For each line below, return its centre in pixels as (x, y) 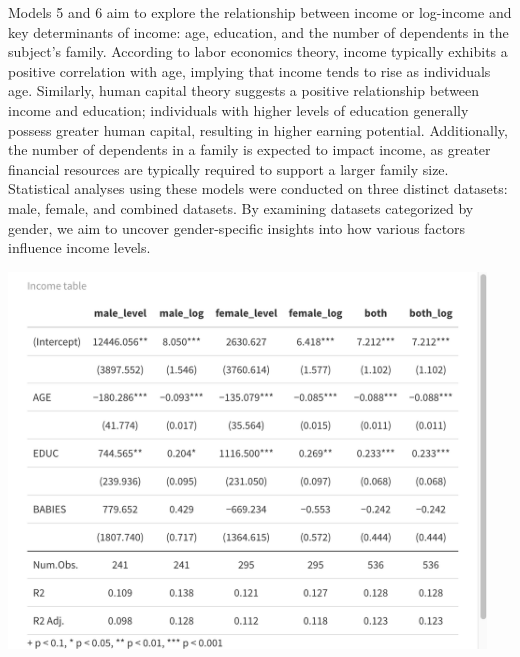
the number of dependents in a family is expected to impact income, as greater (249, 149)
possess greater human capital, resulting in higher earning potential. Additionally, (258, 129)
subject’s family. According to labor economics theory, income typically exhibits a (258, 51)
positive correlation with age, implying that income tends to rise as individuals (249, 70)
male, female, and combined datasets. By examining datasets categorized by (241, 207)
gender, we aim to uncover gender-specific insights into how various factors (237, 227)
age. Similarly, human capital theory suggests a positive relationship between (244, 90)
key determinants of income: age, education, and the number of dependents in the (258, 31)
